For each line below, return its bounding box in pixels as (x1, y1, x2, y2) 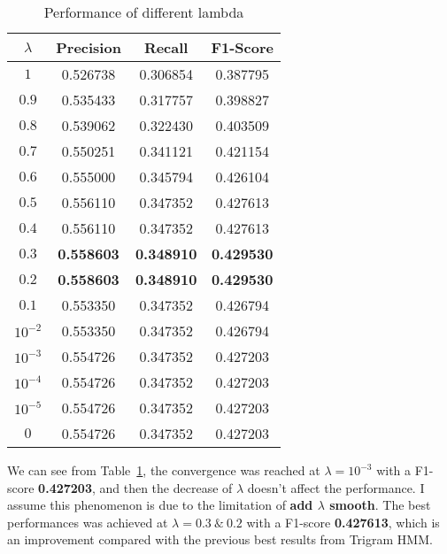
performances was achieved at (7, 512, 168, 531)
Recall (143, 37, 189, 58)
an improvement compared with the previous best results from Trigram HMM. (7, 530, 433, 549)
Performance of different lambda (43, 2, 244, 22)
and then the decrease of (99, 478, 233, 496)
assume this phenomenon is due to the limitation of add (7, 496, 313, 514)
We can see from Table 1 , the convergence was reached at (7, 461, 320, 479)
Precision (56, 37, 121, 58)
